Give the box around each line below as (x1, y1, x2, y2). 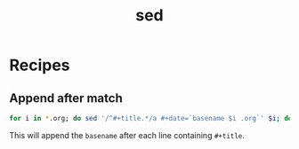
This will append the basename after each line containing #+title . (9, 129, 245, 140)
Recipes (9, 55, 70, 75)
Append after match (9, 90, 123, 106)
